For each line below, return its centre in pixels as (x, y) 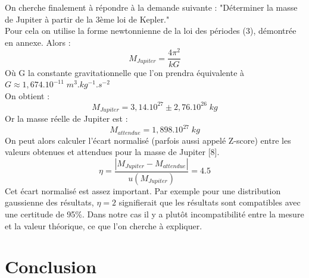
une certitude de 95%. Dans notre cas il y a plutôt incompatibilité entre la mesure (154, 214)
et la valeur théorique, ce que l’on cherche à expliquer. (104, 225)
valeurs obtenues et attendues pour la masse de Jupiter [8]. (112, 152)
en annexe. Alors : (38, 42)
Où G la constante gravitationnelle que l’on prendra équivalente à (125, 72)
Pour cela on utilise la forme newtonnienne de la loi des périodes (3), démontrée (151, 31)
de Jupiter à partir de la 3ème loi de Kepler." (87, 19)
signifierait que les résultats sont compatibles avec (210, 202)
